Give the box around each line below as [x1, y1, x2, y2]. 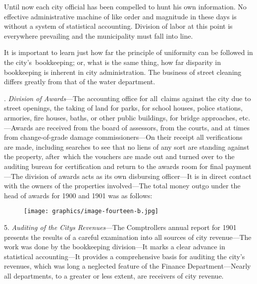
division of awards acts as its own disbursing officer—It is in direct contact [25, 170, 252, 181]
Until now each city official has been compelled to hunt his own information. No [4, 1, 247, 11]
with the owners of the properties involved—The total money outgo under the [4, 180, 241, 191]
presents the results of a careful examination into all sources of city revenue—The [4, 231, 252, 242]
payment [225, 161, 252, 171]
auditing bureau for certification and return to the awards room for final [4, 161, 223, 171]
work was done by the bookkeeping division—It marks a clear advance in [4, 241, 225, 252]
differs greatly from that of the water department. [4, 76, 155, 87]
